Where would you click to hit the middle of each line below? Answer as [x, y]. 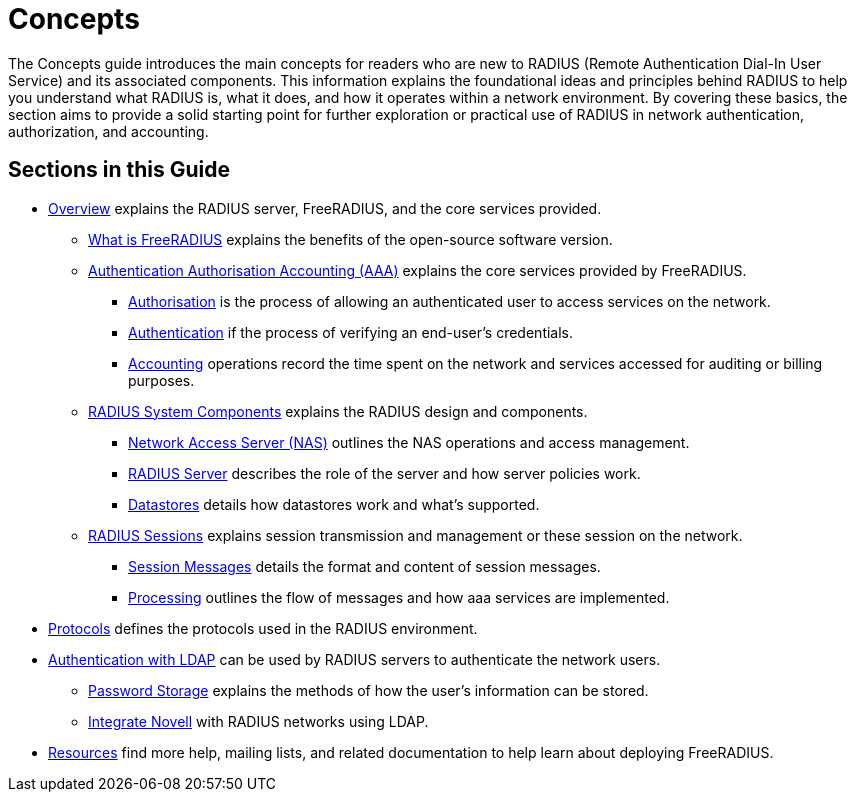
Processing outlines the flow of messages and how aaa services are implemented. [399, 597]
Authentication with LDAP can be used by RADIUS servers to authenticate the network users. [354, 659]
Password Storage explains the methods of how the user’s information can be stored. [368, 690]
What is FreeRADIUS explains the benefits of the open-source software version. [350, 239]
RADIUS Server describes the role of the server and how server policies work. [384, 473]
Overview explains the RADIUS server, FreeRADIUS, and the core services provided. [325, 208]
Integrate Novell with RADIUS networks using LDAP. [258, 721]
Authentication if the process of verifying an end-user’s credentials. [351, 332]
